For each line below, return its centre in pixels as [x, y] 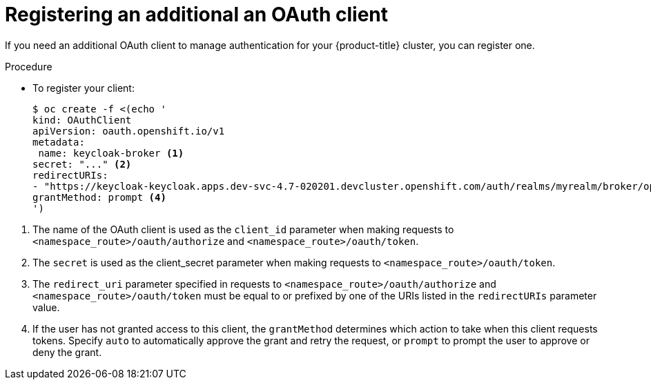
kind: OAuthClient [82, 120]
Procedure [29, 66]
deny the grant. [67, 352]
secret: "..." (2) [82, 164]
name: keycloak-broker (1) [111, 153]
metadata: [59, 142]
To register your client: [84, 88]
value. [46, 307]
